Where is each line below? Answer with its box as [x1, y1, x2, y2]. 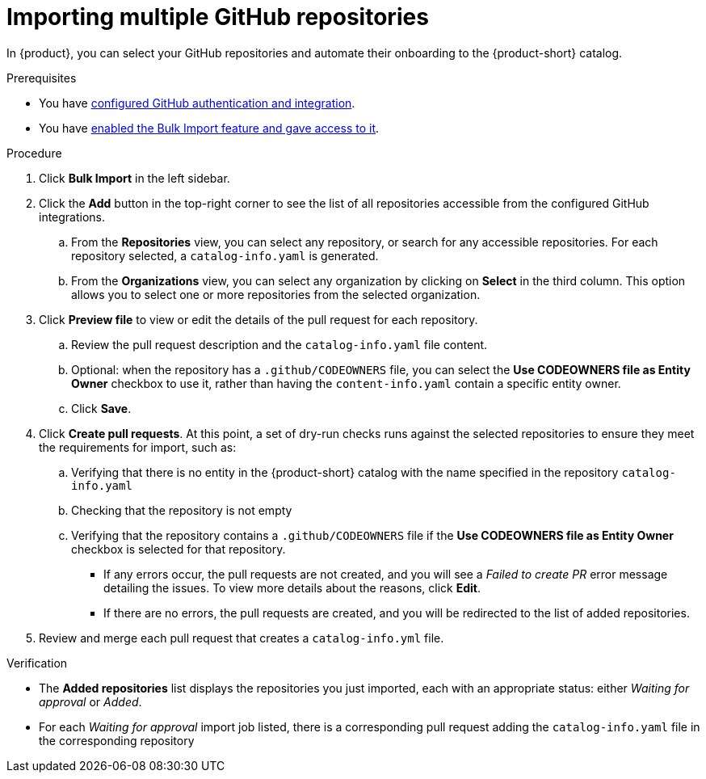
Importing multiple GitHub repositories [6, 3, 429, 31]
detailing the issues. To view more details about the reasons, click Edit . [103, 580, 481, 595]
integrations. [39, 209, 106, 224]
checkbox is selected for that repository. [71, 541, 286, 556]
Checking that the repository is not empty [71, 503, 292, 517]
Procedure [6, 145, 62, 160]
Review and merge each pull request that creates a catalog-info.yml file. [39, 630, 444, 645]
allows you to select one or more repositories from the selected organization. [71, 287, 481, 301]
